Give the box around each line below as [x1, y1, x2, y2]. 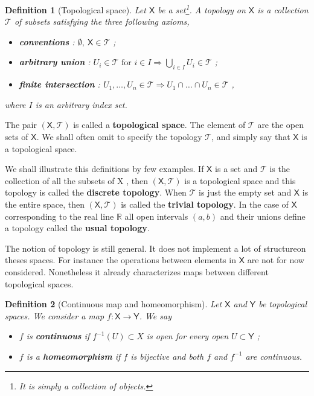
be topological [258, 298, 307, 310]
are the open [257, 118, 304, 131]
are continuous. [245, 350, 302, 362]
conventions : [19, 35, 75, 48]
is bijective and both [130, 350, 204, 362]
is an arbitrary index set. [35, 98, 127, 110]
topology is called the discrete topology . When [5, 186, 187, 199]
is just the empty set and [199, 186, 292, 199]
